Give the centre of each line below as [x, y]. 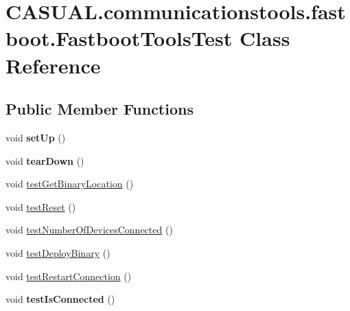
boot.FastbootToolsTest [119, 38]
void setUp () [36, 137]
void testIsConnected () [60, 299]
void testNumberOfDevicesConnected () [89, 230]
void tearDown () [45, 160]
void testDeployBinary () [58, 252]
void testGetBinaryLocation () [70, 184]
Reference [53, 65]
